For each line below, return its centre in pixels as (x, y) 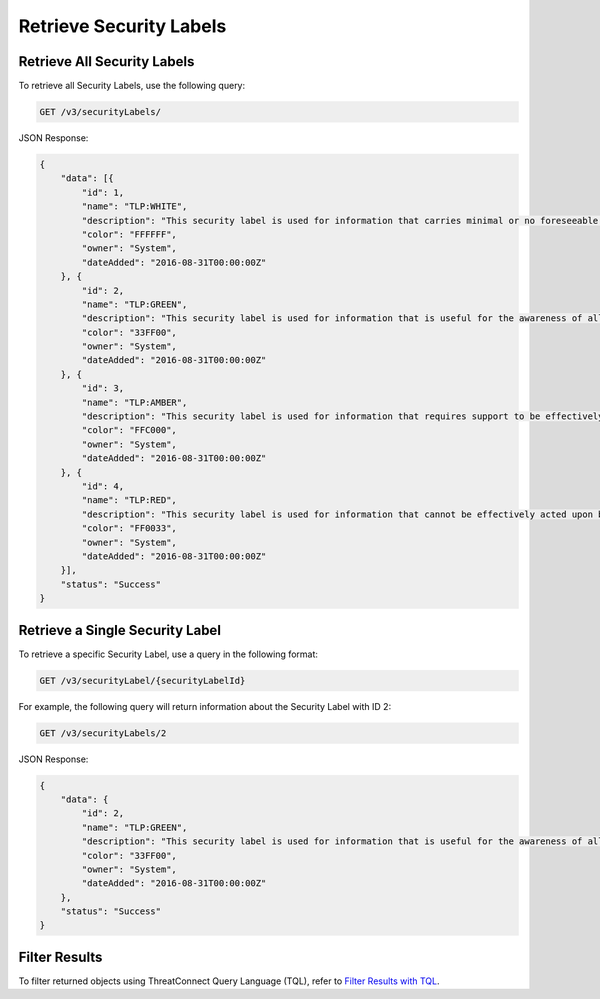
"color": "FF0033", (129, 528)
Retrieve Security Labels (122, 26)
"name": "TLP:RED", (129, 500)
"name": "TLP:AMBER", (134, 402)
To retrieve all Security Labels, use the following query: (132, 86)
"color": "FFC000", (129, 430)
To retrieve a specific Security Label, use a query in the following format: (168, 654)
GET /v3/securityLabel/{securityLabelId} (142, 680)
